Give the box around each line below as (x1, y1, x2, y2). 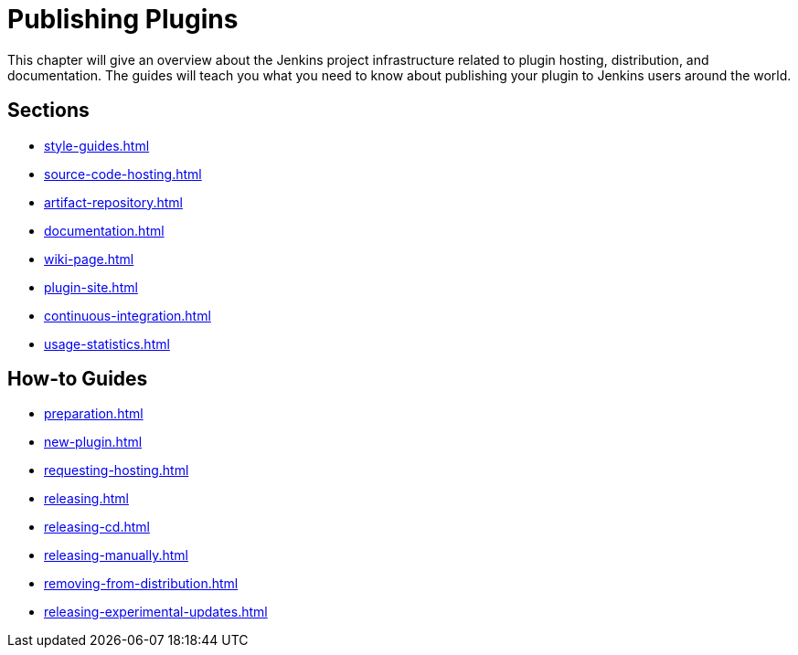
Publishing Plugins (7, 4, 239, 35)
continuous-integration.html (44, 307, 211, 323)
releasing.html (44, 491, 129, 507)
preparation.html (44, 406, 144, 422)
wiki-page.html (44, 250, 134, 267)
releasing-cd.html (44, 519, 150, 535)
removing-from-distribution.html (44, 576, 239, 592)
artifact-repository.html (44, 194, 183, 210)
